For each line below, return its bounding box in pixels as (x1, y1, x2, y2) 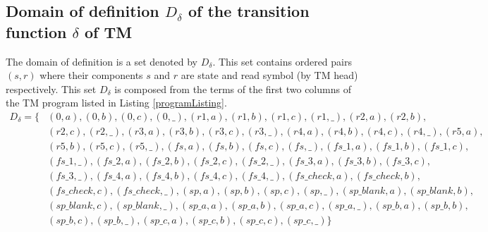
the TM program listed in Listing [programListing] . (6, 95, 227, 110)
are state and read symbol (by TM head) (181, 68, 358, 83)
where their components (39, 68, 143, 83)
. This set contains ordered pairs (212, 54, 352, 68)
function (6, 20, 67, 42)
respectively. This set (6, 81, 97, 96)
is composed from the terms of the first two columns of (114, 81, 351, 96)
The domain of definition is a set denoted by (6, 54, 197, 68)
